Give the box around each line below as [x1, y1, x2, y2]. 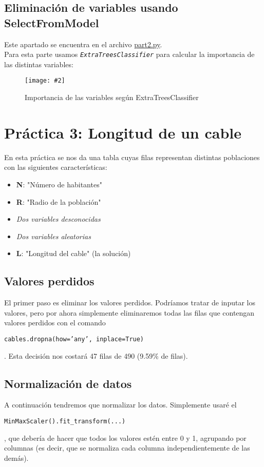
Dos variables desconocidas [16, 213, 101, 224]
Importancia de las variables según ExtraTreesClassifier [25, 92, 199, 103]
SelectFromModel [4, 14, 99, 30]
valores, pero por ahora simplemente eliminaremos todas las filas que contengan [4, 307, 255, 318]
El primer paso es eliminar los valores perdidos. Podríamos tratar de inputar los [4, 297, 255, 308]
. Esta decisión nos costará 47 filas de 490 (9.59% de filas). [4, 350, 188, 361]
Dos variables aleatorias [16, 230, 91, 241]
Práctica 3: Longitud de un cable [4, 122, 241, 143]
